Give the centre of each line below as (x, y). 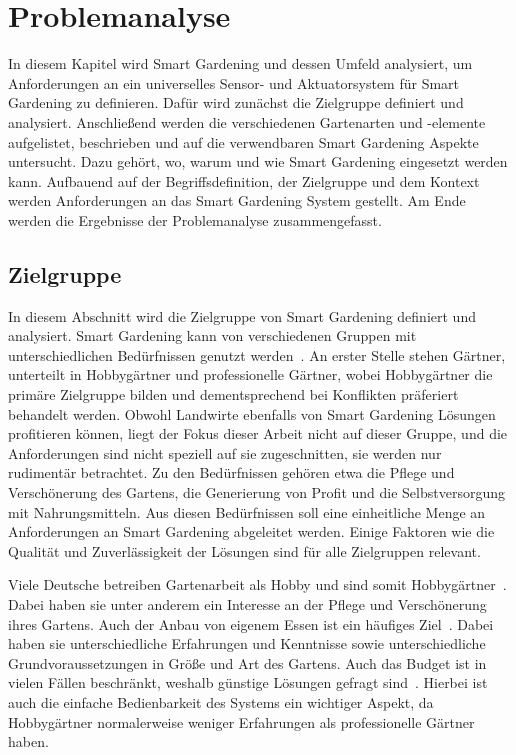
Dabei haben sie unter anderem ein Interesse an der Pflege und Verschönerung (247, 603)
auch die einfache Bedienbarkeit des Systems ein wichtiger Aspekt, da (221, 701)
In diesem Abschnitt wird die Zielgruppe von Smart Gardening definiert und (242, 315)
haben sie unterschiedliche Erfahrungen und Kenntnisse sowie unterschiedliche (247, 643)
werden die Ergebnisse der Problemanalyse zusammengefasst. (195, 219)
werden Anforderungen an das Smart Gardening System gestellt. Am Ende (237, 200)
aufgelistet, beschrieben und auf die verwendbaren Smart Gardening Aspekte (243, 141)
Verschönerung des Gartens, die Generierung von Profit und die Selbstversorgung (256, 492)
